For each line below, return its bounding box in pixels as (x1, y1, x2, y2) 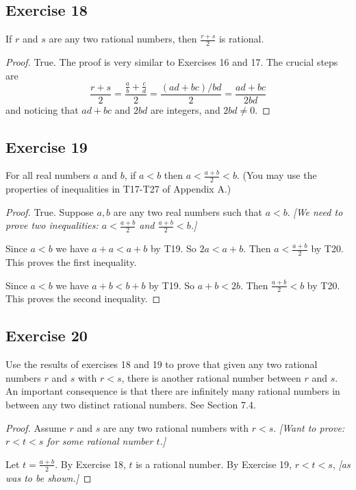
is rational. (218, 32, 264, 46)
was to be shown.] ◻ (5, 470, 92, 485)
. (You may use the (236, 168, 317, 182)
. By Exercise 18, (55, 456, 126, 471)
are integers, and (151, 102, 220, 117)
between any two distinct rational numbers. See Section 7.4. (5, 397, 256, 412)
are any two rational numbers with (103, 420, 249, 434)
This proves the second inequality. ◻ (5, 291, 161, 306)
